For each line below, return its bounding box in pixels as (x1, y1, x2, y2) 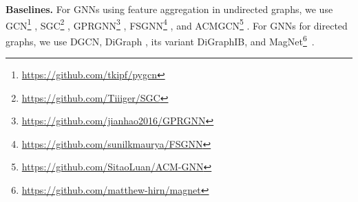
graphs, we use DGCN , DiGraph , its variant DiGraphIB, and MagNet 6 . (6, 32, 315, 48)
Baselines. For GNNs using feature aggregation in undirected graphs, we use (6, 2, 333, 16)
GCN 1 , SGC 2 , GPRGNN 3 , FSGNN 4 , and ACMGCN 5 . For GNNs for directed (6, 16, 348, 32)
